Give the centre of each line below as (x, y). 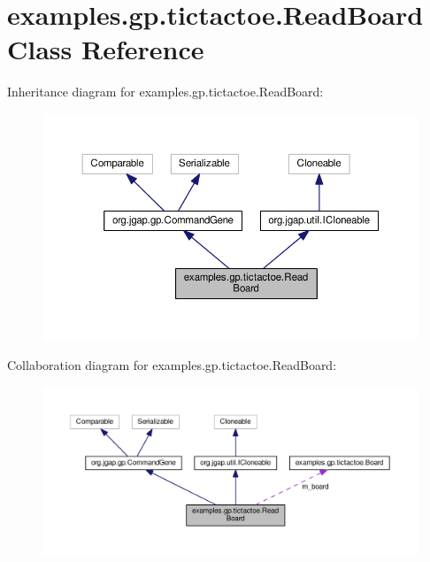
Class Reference (106, 49)
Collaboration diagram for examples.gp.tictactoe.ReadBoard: (172, 365)
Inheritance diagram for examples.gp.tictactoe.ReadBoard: (165, 92)
